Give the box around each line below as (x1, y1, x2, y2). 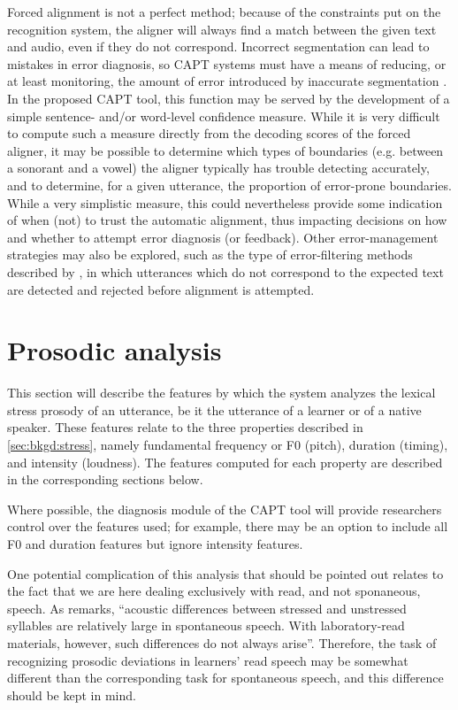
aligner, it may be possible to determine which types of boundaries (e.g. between (7, 141, 444, 159)
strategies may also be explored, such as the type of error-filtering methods (7, 245, 413, 264)
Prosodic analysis (7, 332, 222, 368)
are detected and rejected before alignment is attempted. (7, 280, 315, 298)
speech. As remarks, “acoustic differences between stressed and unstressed (7, 598, 407, 617)
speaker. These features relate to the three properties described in (7, 418, 363, 436)
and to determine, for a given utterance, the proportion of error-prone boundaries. (7, 175, 452, 194)
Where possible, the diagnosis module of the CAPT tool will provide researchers (7, 499, 442, 518)
